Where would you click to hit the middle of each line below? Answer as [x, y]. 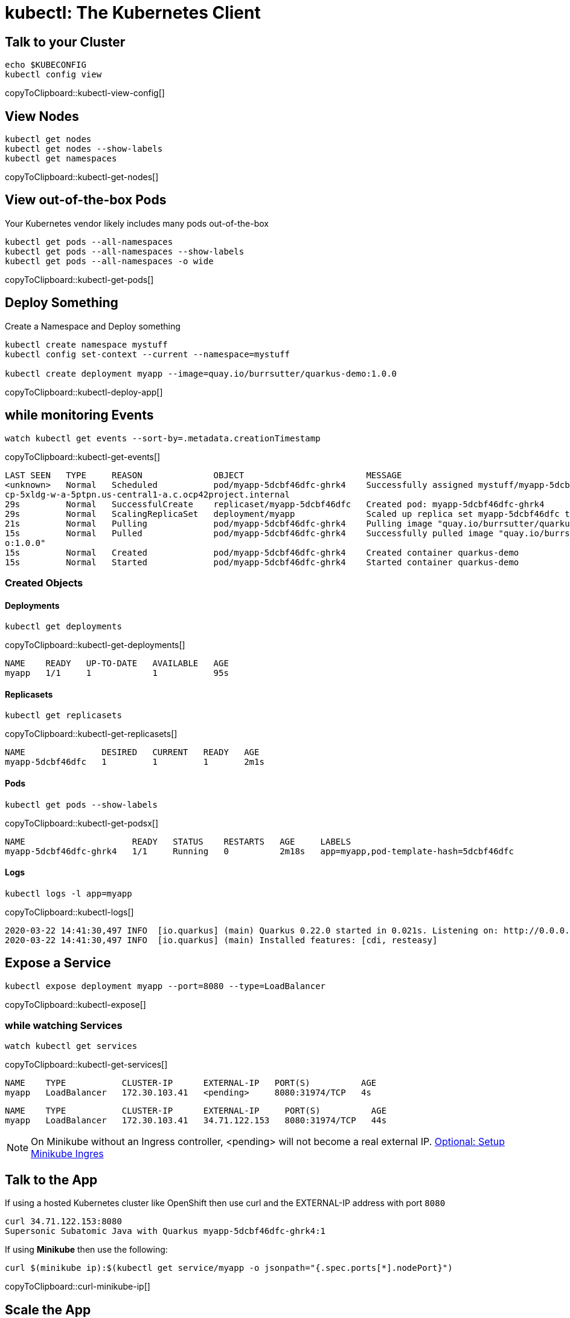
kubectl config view [53, 75]
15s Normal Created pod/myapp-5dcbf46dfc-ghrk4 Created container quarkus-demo [262, 552]
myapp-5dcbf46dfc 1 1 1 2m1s [135, 762]
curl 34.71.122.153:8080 [63, 1222]
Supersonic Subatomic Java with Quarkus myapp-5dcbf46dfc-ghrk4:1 [165, 1231]
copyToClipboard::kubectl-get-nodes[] [82, 177]
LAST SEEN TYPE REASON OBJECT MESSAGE [203, 475]
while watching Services [64, 1026]
